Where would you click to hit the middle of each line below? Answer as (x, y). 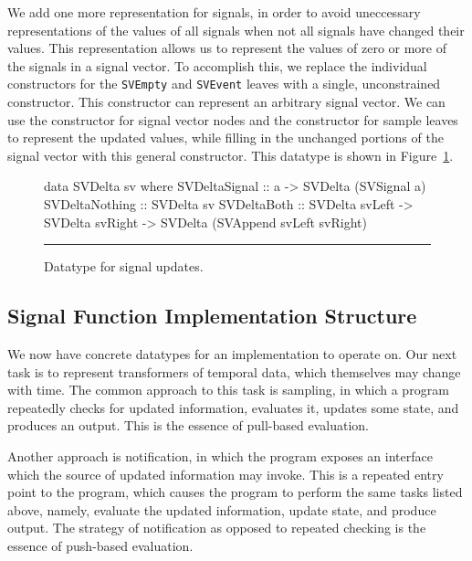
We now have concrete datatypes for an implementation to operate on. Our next (232, 353)
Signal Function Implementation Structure (212, 316)
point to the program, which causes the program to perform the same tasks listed (235, 492)
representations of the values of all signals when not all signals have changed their (236, 30)
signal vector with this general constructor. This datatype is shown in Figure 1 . (231, 155)
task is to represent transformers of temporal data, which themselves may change (234, 371)
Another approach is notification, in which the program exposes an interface (220, 455)
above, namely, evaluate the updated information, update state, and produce (222, 509)
